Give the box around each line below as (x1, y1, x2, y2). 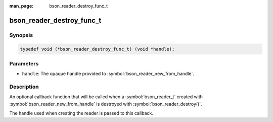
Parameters (9, 60, 39, 67)
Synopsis (9, 31, 33, 38)
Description (9, 84, 39, 91)
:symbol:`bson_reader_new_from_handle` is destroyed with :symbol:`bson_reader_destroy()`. (9, 101, 202, 107)
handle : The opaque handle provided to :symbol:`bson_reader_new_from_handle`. (22, 71, 195, 77)
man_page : (9, 3, 34, 9)
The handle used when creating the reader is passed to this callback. (9, 110, 154, 116)
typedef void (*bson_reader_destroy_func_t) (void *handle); (20, 46, 175, 52)
